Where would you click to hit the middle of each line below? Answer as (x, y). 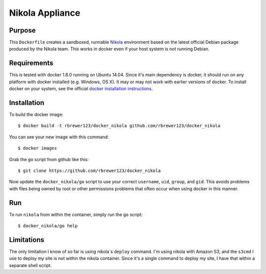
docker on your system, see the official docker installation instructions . (81, 89)
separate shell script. (30, 265)
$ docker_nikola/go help (48, 226)
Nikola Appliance (45, 13)
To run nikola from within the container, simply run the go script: (76, 214)
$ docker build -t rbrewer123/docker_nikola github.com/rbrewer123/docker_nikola (119, 126)
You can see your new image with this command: (59, 137)
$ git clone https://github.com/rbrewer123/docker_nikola (89, 171)
